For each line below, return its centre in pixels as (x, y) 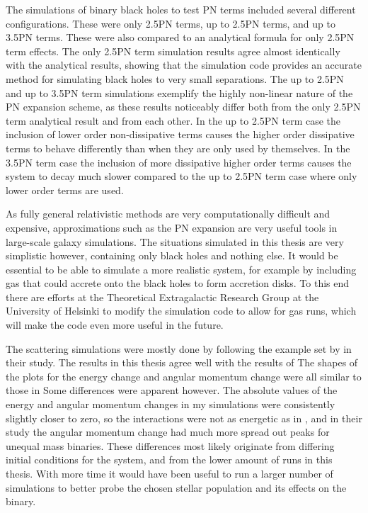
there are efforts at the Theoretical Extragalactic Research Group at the (162, 297)
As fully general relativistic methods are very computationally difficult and (168, 214)
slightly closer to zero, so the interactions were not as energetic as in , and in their (184, 418)
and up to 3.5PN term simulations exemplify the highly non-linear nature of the (179, 92)
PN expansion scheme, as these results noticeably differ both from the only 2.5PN (183, 107)
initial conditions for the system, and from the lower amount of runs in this (169, 460)
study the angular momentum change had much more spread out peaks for (168, 432)
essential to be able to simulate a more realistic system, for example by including (181, 269)
